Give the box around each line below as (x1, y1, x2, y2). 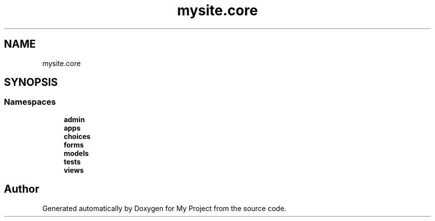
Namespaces (4, 97, 56, 107)
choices (64, 132, 91, 141)
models (64, 148, 89, 157)
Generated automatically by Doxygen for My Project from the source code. (42, 204, 287, 213)
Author (4, 183, 39, 196)
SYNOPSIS (4, 76, 58, 89)
